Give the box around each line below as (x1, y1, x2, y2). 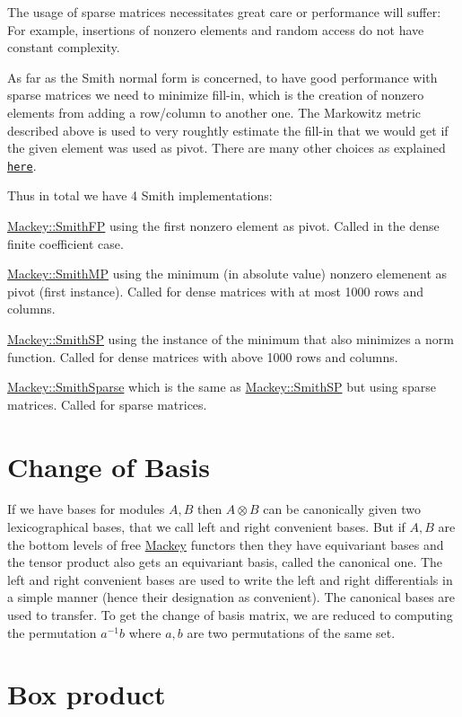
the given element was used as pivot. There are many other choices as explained (7, 138, 446, 157)
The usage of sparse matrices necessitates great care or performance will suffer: (7, 3, 441, 21)
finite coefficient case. (7, 234, 124, 252)
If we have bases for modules (7, 500, 165, 518)
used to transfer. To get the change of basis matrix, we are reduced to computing (7, 606, 453, 624)
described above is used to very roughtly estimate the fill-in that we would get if (7, 120, 449, 139)
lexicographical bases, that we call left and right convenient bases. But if (7, 518, 405, 536)
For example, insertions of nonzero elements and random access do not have (7, 20, 424, 39)
